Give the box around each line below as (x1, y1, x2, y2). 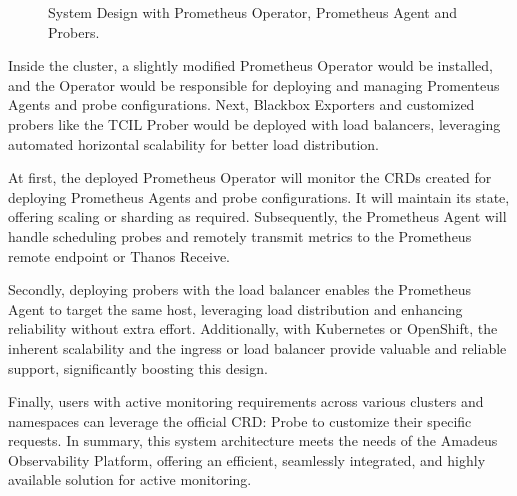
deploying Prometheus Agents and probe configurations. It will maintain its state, (8, 186, 510, 207)
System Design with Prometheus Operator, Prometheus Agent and (48, 2, 457, 22)
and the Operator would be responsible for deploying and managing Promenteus (8, 74, 500, 95)
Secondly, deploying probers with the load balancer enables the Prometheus (8, 279, 472, 300)
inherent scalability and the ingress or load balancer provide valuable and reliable (8, 337, 507, 358)
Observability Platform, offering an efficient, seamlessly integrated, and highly (8, 449, 486, 470)
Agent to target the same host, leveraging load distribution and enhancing (8, 298, 463, 319)
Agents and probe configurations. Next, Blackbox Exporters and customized (8, 94, 475, 115)
